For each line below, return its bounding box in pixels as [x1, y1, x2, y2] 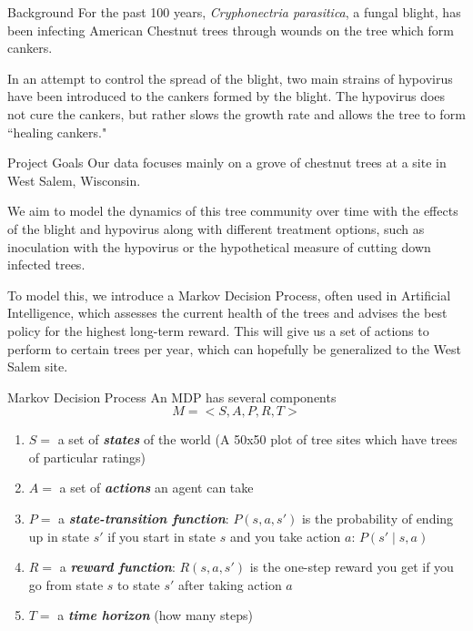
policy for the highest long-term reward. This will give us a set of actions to [7, 321, 429, 340]
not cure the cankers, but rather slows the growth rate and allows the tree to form [7, 104, 466, 123]
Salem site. [7, 357, 68, 376]
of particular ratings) [28, 447, 146, 466]
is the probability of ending [301, 509, 454, 528]
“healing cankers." [7, 122, 107, 141]
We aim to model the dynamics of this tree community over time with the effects [7, 201, 458, 220]
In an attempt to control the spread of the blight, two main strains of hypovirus [7, 68, 453, 87]
